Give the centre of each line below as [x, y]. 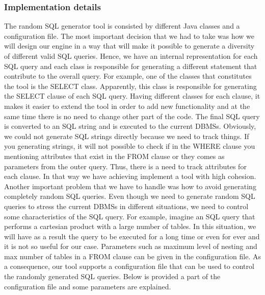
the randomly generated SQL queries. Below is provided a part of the [112, 276]
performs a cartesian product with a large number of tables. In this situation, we [130, 226]
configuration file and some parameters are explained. [88, 286]
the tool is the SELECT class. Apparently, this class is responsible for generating [130, 86]
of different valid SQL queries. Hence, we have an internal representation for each [131, 56]
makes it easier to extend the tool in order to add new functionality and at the [127, 106]
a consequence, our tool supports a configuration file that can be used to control [129, 266]
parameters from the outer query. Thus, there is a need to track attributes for [125, 166]
